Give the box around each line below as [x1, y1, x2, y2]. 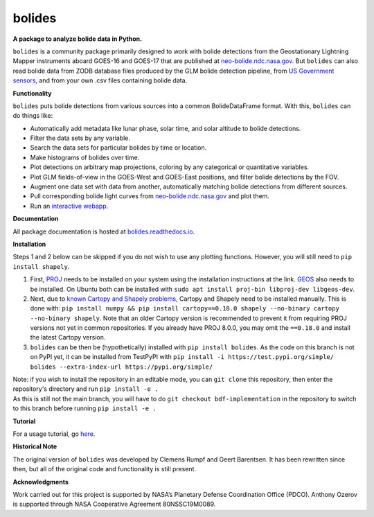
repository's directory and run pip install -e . [12, 385, 159, 393]
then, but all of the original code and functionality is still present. [12, 465, 197, 473]
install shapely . [12, 262, 70, 270]
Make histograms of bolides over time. [30, 153, 140, 161]
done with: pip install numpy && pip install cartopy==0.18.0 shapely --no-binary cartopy [30, 304, 339, 313]
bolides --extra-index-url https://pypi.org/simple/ [30, 362, 213, 371]
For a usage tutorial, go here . [12, 430, 96, 438]
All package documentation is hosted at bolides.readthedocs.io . [12, 227, 195, 236]
